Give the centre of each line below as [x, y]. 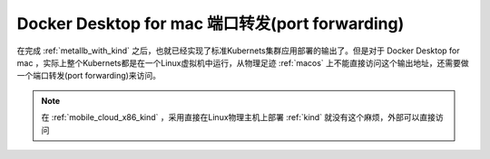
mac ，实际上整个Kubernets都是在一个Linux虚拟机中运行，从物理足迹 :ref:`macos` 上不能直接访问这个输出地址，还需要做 [243, 62]
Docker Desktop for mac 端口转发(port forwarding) [211, 23]
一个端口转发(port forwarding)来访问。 [88, 76]
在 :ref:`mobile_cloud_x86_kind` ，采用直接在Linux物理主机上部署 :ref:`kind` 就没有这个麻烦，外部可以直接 [238, 117]
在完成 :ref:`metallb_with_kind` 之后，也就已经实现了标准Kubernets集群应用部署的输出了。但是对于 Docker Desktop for [238, 51]
